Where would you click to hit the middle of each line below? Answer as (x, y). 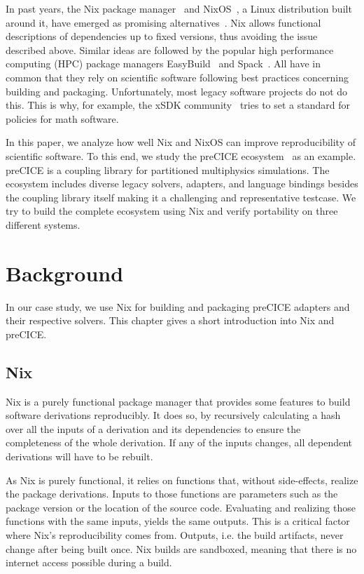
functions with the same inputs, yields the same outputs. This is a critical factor (178, 521)
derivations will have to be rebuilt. (79, 456)
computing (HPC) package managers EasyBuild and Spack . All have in (163, 64)
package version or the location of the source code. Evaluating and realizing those (181, 507)
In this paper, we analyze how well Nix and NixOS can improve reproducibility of (181, 142)
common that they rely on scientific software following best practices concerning (177, 77)
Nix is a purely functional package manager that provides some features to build (178, 401)
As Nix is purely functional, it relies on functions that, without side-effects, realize (182, 480)
